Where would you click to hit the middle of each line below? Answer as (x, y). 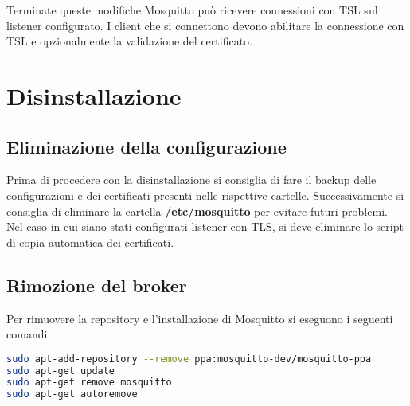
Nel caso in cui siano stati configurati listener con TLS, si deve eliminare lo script (205, 226)
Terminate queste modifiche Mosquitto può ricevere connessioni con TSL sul (192, 10)
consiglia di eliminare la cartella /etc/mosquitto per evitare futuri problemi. (197, 211)
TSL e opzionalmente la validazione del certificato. (129, 41)
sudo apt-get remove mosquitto (89, 383)
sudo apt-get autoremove (72, 394)
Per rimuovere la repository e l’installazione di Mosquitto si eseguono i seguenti (200, 318)
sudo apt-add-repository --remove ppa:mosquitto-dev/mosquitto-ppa (189, 359)
